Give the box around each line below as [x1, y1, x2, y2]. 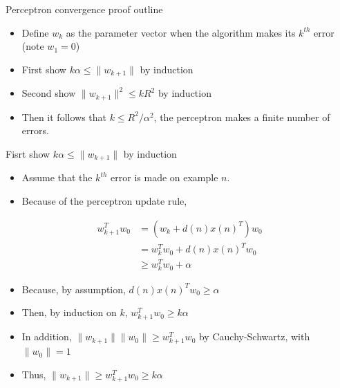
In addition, [21, 329, 72, 344]
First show [21, 62, 66, 76]
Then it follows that [21, 109, 106, 124]
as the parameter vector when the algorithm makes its [66, 25, 296, 39]
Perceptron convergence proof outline [6, 2, 163, 16]
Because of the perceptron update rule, [21, 193, 187, 207]
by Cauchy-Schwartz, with [198, 329, 310, 344]
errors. [21, 123, 49, 138]
